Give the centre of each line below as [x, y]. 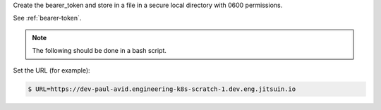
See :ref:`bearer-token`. [47, 18]
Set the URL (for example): [52, 70]
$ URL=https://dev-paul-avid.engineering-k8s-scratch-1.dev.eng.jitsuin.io [162, 89]
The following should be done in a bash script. [99, 51]
